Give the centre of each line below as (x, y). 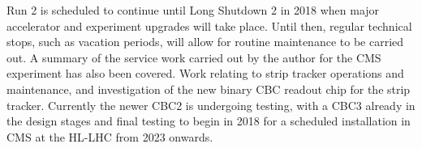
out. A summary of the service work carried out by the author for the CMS (194, 57)
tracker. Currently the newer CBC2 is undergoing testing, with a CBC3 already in (211, 105)
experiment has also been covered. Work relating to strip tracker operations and (205, 73)
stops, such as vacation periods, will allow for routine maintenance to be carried (205, 42)
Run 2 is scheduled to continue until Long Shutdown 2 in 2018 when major (193, 10)
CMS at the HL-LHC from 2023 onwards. (110, 136)
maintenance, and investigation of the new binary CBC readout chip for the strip (209, 89)
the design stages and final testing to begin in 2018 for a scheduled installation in (209, 121)
